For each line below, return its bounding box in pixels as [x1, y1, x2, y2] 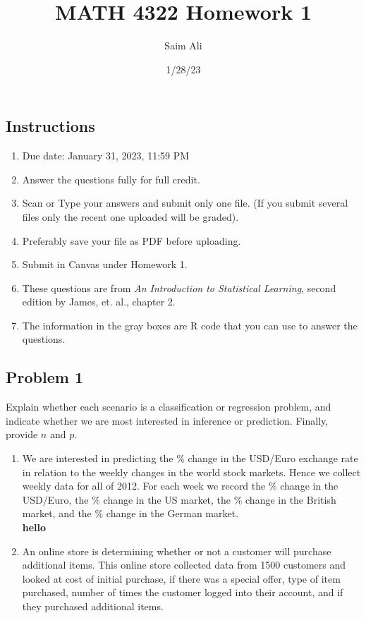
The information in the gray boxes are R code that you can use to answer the [22, 317, 358, 332]
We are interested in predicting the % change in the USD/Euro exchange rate [22, 451, 358, 466]
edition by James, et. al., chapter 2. [22, 294, 176, 309]
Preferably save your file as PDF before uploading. [22, 233, 241, 248]
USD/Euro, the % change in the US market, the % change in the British [22, 492, 336, 507]
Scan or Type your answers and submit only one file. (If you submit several [22, 195, 348, 210]
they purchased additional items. [22, 598, 164, 613]
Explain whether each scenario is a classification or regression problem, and [6, 399, 331, 414]
